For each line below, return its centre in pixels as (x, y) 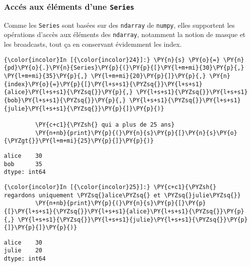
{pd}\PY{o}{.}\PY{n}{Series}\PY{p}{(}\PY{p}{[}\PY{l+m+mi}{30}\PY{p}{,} (124, 68)
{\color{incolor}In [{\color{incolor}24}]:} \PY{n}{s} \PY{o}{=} (112, 60)
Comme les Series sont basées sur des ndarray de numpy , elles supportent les (119, 25)
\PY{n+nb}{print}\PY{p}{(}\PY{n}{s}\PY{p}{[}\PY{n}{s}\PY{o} (136, 133)
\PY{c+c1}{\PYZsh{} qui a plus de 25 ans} (105, 124)
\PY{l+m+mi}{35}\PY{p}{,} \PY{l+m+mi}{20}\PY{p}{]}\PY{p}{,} (105, 76)
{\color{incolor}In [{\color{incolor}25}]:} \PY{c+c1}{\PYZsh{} (110, 187)
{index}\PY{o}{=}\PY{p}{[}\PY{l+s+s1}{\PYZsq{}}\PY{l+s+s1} (103, 84)
